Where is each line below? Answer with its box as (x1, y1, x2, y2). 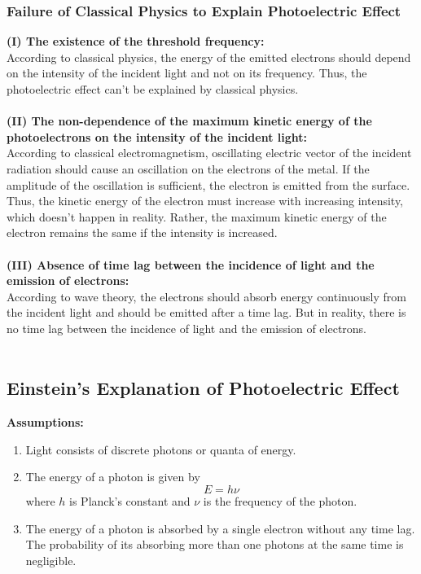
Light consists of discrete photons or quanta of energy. (25, 440, 296, 458)
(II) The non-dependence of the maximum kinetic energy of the (7, 112, 372, 129)
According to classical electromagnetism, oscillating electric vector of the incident (7, 144, 412, 161)
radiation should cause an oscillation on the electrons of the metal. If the (7, 160, 370, 177)
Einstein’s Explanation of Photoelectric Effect (7, 375, 400, 401)
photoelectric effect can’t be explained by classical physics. (7, 81, 299, 97)
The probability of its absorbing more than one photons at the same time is (25, 536, 404, 553)
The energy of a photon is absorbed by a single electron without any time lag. (25, 519, 415, 537)
